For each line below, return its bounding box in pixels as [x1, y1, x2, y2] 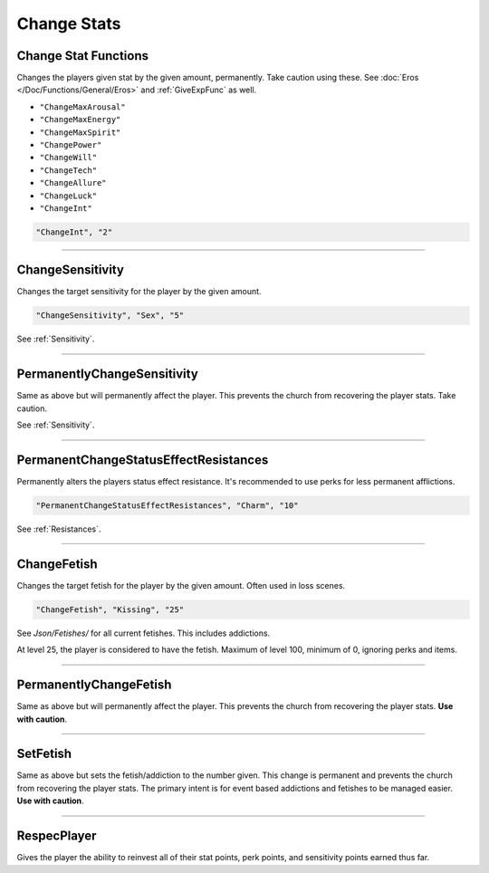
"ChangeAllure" [39, 177, 108, 188]
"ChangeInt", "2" [35, 226, 113, 237]
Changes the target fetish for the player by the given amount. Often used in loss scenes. [16, 580, 346, 590]
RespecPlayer [16, 829, 97, 844]
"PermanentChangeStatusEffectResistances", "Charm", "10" [35, 501, 299, 511]
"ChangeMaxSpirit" [39, 127, 121, 138]
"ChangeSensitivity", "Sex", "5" [35, 311, 185, 321]
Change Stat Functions [16, 48, 149, 63]
